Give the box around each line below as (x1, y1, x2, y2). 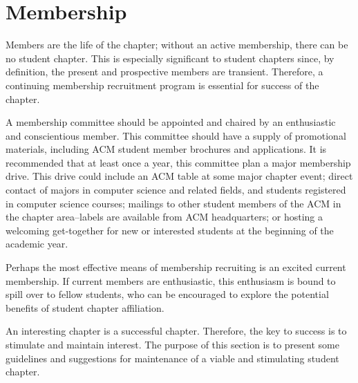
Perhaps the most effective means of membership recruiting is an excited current (6, 260, 346, 274)
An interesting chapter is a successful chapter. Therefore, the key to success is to (6, 324, 347, 338)
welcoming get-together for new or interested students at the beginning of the (6, 223, 334, 237)
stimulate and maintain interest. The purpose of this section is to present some (6, 337, 339, 351)
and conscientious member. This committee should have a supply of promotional (6, 128, 346, 142)
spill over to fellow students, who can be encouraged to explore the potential (6, 287, 329, 301)
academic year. (6, 236, 68, 251)
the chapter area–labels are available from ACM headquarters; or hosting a (6, 209, 323, 224)
